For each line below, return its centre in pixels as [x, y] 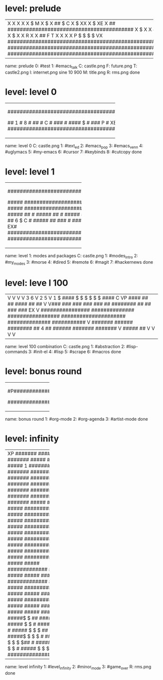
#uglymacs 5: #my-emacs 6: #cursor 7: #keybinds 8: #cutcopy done [73, 152]
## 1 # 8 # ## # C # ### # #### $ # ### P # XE [62, 122]
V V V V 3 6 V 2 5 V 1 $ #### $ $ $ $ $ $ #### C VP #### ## [78, 298]
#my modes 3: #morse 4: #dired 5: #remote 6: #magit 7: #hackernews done [79, 263]
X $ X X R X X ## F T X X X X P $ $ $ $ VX [55, 36]
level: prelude [33, 9]
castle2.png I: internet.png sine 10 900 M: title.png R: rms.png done [73, 72]
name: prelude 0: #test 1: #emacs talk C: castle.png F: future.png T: [71, 66]
